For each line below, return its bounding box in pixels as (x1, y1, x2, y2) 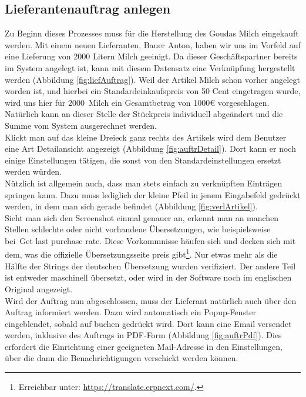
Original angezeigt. (5, 282, 73, 295)
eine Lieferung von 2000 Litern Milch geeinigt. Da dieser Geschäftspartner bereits (5, 50, 298, 62)
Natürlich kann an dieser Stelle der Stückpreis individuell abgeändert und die (5, 108, 283, 120)
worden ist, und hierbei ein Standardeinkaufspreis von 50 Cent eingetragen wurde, (5, 85, 301, 97)
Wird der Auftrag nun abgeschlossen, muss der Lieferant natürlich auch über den (5, 294, 297, 306)
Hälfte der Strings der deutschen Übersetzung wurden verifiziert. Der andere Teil (5, 259, 296, 272)
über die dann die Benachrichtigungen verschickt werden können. (5, 352, 238, 364)
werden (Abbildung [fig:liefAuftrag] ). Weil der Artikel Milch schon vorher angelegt (5, 73, 300, 85)
